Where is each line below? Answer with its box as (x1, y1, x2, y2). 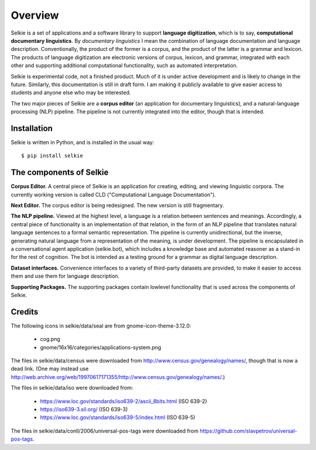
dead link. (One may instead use (11, 365, 89, 372)
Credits (11, 306, 39, 316)
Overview (11, 9, 59, 22)
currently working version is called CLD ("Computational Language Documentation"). (11, 191, 217, 198)
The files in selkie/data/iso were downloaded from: (11, 384, 133, 391)
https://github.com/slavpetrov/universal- (200, 427, 298, 434)
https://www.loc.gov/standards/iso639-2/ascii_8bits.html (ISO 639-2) (40, 397, 207, 404)
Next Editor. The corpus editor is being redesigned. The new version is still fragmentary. (11, 202, 225, 209)
